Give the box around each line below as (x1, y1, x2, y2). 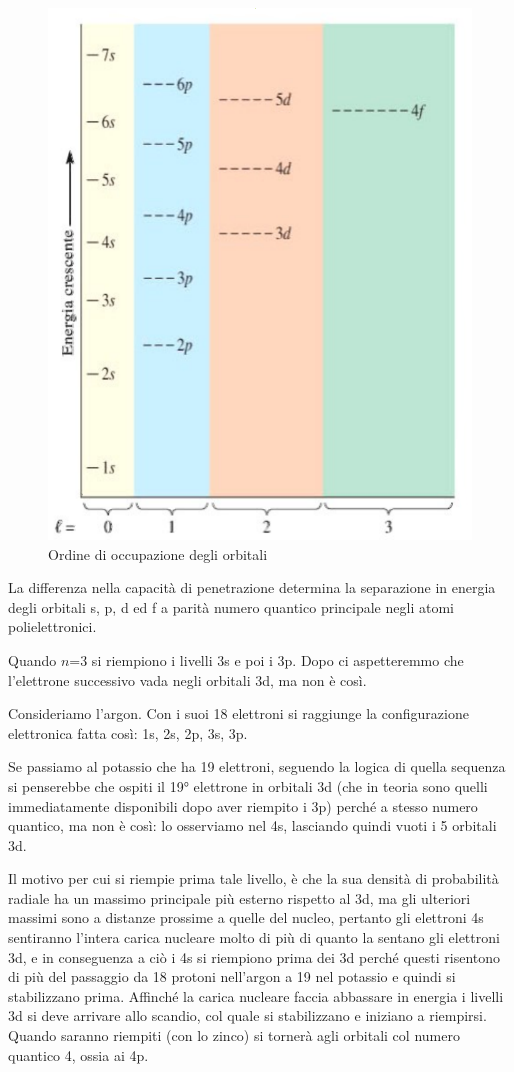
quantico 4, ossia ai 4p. (8, 1044, 149, 1065)
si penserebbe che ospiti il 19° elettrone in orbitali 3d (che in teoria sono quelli (8, 775, 488, 796)
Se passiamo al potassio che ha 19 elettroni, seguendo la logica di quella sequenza (8, 756, 506, 777)
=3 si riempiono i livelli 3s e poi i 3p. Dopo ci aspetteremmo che (69, 649, 464, 670)
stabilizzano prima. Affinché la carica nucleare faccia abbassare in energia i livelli (8, 985, 504, 1006)
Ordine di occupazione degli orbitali (48, 543, 268, 564)
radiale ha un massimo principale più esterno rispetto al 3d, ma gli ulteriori (8, 887, 471, 908)
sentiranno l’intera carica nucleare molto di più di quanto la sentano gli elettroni (8, 927, 500, 948)
